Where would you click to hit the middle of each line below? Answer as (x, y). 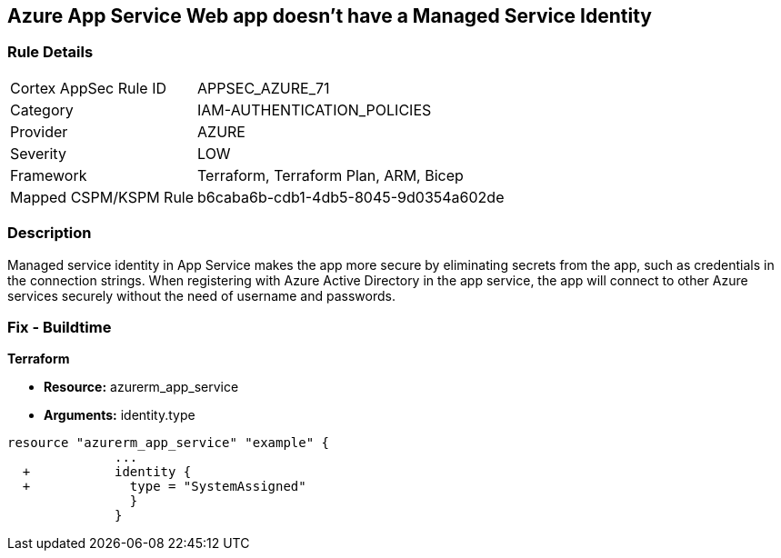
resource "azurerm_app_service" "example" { (169, 443)
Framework (49, 175)
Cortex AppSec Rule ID (89, 88)
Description (50, 233)
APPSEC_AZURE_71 (264, 88)
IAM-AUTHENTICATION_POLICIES (315, 110)
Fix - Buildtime (60, 327)
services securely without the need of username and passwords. (201, 295)
